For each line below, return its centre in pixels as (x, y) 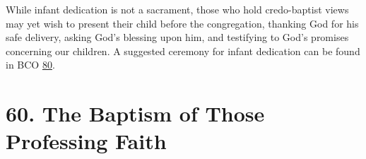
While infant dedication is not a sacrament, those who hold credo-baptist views (177, 9)
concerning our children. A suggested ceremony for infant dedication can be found (183, 51)
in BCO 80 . (30, 65)
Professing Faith (86, 141)
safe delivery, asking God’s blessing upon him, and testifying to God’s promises (177, 37)
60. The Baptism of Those (135, 113)
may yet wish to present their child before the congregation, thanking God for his (182, 23)
